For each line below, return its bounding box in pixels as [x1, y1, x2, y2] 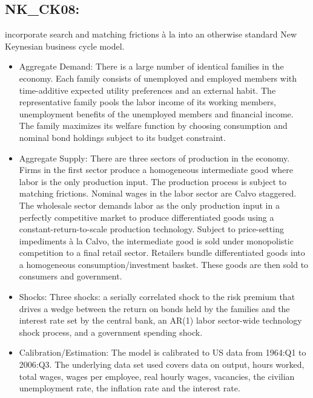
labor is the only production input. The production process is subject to [19, 175, 287, 188]
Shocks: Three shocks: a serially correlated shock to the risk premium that [19, 290, 295, 303]
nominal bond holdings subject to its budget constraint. [19, 131, 226, 143]
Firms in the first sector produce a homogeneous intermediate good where [19, 163, 294, 176]
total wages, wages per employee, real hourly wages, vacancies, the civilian [19, 370, 295, 382]
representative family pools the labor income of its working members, [19, 96, 276, 108]
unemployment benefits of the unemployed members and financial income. [19, 107, 294, 120]
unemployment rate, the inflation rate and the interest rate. [19, 382, 240, 394]
